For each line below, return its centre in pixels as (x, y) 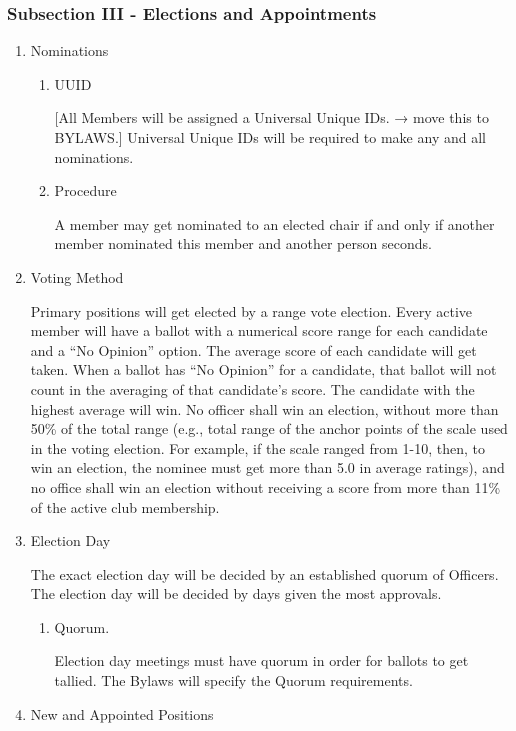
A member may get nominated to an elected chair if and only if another (274, 223)
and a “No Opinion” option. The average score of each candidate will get (253, 349)
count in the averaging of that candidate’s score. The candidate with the (252, 388)
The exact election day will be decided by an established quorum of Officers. (264, 573)
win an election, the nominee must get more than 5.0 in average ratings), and (267, 467)
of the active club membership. (125, 506)
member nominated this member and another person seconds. (243, 243)
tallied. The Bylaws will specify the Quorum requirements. (233, 680)
